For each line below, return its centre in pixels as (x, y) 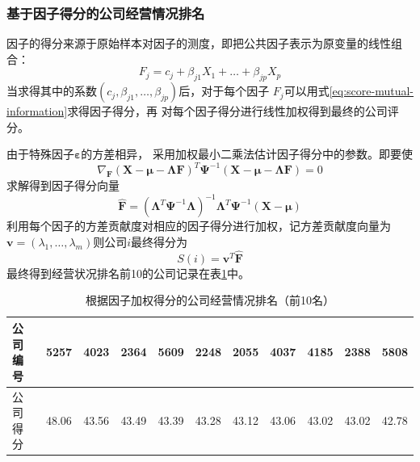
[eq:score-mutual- (371, 91)
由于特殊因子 (40, 154)
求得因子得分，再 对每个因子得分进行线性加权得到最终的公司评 (233, 111)
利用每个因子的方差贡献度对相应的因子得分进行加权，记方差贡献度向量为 (199, 226)
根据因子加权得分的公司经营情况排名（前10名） (210, 300)
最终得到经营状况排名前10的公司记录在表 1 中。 (128, 273)
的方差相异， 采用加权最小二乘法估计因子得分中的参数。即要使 (247, 154)
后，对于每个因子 (224, 91)
